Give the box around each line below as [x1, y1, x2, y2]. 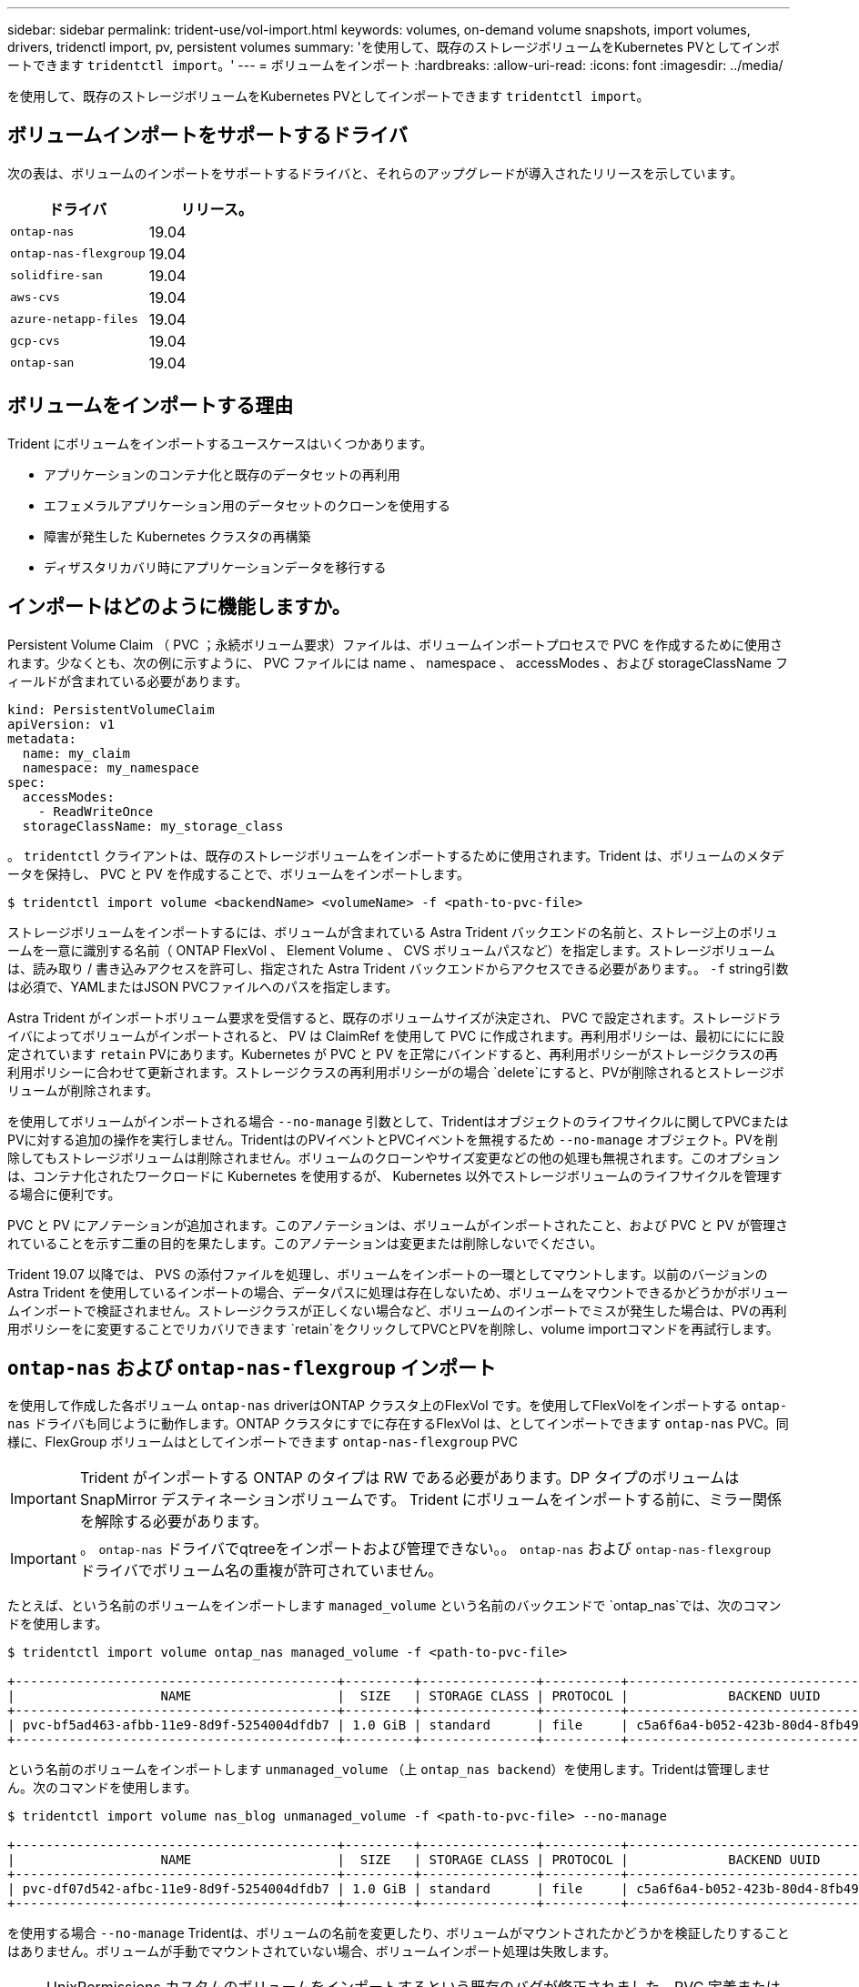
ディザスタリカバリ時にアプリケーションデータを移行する [44, 559, 387, 575]
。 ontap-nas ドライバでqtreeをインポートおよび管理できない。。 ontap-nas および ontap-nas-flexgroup [79, 1539, 772, 1558]
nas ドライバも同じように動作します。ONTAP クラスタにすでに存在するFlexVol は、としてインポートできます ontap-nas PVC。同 [7, 1416, 789, 1432]
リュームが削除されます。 [7, 1082, 159, 1098]
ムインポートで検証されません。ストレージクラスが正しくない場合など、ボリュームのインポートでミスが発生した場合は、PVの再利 [7, 1302, 787, 1318]
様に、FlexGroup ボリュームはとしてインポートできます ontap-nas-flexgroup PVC [7, 1434, 518, 1450]
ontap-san [10, 356, 75, 370]
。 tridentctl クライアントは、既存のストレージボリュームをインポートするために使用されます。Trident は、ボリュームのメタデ [7, 847, 784, 863]
